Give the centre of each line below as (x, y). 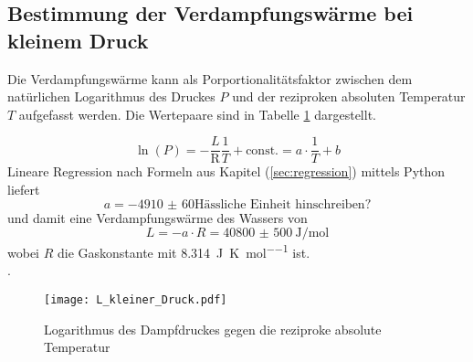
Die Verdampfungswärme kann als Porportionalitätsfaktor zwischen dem (210, 78)
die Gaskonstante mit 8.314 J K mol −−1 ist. (184, 251)
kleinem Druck (78, 40)
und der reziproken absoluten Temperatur (349, 96)
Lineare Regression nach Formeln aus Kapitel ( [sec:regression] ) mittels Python (226, 171)
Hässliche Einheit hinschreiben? (283, 204)
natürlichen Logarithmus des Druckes (111, 96)
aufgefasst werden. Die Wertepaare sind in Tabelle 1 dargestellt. (197, 114)
